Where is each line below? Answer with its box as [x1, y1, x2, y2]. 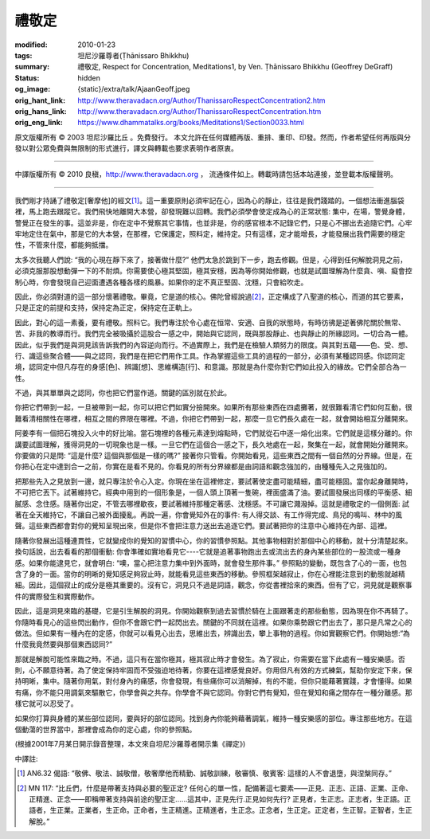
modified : [14, 40, 48, 49]
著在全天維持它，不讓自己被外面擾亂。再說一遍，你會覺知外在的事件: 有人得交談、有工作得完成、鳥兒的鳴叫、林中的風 [14, 510, 402, 519]
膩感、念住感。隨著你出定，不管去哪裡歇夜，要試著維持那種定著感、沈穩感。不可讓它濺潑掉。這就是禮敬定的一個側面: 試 [14, 499, 409, 508]
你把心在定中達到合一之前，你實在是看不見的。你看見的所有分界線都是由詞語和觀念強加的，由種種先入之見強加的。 [14, 462, 392, 472]
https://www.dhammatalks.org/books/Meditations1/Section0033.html [77, 118, 304, 127]
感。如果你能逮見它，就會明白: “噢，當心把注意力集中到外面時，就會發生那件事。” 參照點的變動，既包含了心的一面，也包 [14, 558, 408, 567]
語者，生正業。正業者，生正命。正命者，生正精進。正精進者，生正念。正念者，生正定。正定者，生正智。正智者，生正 [29, 806, 413, 815]
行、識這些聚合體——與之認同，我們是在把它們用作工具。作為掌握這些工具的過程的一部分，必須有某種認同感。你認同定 [14, 351, 405, 360]
